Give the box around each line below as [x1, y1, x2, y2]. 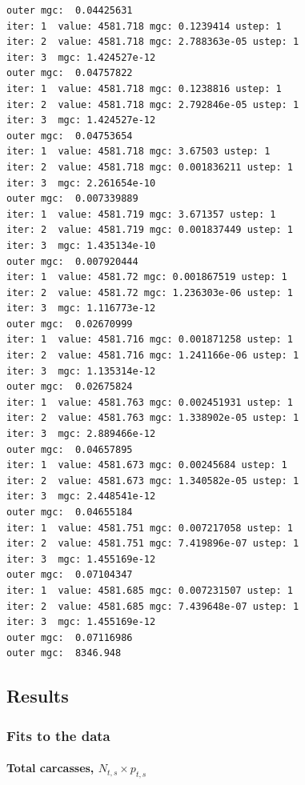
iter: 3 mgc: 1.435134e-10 [6, 239, 156, 251]
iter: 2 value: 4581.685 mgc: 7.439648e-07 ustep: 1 [6, 600, 299, 612]
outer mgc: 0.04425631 [6, 5, 133, 16]
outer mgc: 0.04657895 [6, 443, 133, 455]
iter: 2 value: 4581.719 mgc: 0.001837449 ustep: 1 [6, 224, 293, 236]
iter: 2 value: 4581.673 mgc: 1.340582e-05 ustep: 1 [6, 475, 299, 487]
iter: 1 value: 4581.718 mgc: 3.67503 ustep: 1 [6, 146, 271, 158]
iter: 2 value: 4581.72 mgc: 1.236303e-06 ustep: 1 [6, 286, 293, 298]
